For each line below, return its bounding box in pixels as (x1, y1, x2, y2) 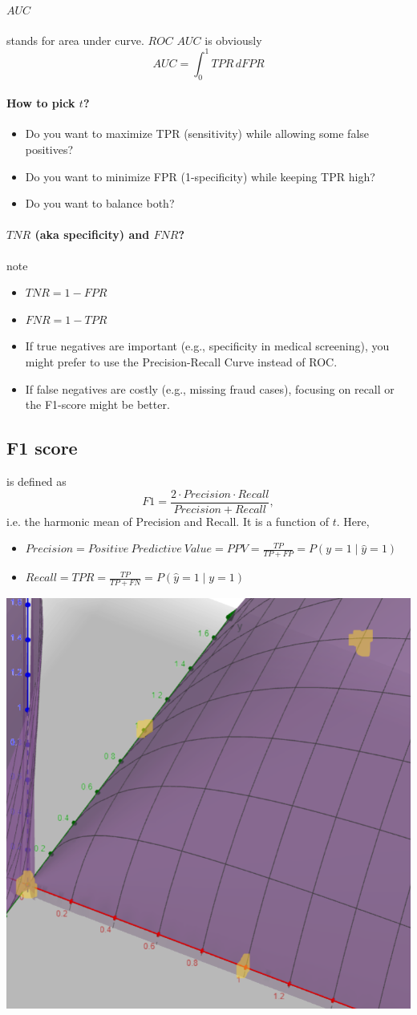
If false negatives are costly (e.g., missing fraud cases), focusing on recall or (25, 380, 395, 397)
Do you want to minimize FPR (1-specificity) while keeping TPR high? (25, 168, 375, 184)
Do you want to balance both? (25, 195, 175, 212)
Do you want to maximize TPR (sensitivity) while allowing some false (25, 125, 370, 142)
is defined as (6, 473, 67, 490)
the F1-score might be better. (25, 396, 170, 413)
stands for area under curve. (6, 31, 144, 48)
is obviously (204, 31, 262, 48)
